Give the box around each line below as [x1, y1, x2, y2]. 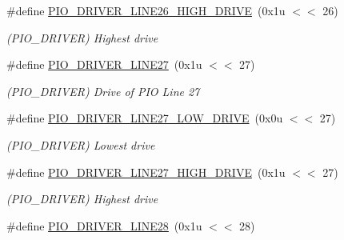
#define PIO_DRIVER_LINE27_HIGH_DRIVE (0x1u [6, 163, 286, 180]
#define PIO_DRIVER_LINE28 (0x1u [6, 217, 202, 234]
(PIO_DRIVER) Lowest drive [6, 136, 155, 153]
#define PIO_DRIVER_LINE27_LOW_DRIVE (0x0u [6, 110, 283, 126]
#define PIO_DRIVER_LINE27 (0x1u [6, 56, 202, 73]
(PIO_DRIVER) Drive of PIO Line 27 [6, 82, 200, 99]
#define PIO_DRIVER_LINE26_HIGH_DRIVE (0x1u [6, 2, 286, 18]
